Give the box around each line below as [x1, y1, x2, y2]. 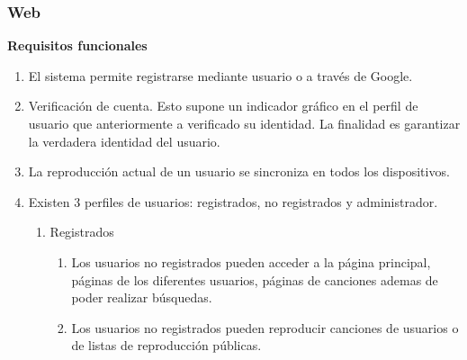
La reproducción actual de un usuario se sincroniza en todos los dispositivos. [28, 162, 450, 181]
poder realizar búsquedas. [71, 288, 212, 307]
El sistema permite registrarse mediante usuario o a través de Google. [28, 66, 413, 85]
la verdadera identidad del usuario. [28, 131, 220, 150]
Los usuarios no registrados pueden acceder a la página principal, [71, 252, 431, 271]
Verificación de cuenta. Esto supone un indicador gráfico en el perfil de [28, 96, 418, 115]
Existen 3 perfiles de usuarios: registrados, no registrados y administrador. [28, 192, 438, 211]
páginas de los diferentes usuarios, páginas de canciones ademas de [71, 270, 438, 289]
